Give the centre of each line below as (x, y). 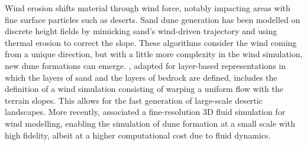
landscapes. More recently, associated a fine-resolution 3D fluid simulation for (145, 112)
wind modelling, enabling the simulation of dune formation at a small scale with (150, 123)
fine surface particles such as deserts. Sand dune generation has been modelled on (153, 19)
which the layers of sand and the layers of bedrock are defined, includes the (141, 77)
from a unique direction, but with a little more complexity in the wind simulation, (154, 54)
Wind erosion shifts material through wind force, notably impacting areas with (148, 8)
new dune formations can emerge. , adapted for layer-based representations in (145, 65)
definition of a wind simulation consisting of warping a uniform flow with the (144, 89)
